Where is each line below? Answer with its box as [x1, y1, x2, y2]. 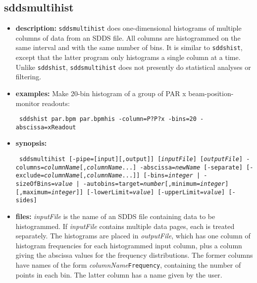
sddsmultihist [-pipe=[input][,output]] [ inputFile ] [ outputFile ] [19, 156, 243, 163]
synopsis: [15, 138, 47, 148]
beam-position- [188, 88, 234, 98]
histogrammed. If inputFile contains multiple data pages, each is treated [15, 221, 235, 231]
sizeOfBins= [15, 180, 55, 188]
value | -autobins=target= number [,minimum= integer [54, 180, 225, 188]
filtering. [15, 71, 42, 82]
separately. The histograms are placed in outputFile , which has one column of [15, 230, 251, 241]
